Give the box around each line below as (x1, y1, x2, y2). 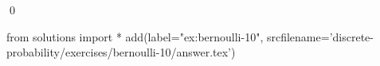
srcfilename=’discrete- (266, 28, 374, 45)
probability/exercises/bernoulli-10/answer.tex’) (6, 44, 236, 60)
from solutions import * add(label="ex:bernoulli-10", (6, 28, 264, 45)
